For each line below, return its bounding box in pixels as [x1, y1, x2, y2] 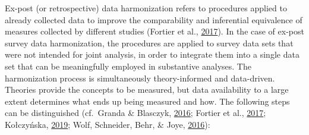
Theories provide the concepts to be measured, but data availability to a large [5, 83, 289, 96]
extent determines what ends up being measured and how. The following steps [5, 95, 290, 107]
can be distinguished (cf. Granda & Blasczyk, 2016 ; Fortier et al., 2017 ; [5, 106, 266, 119]
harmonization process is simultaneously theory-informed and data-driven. [5, 71, 275, 84]
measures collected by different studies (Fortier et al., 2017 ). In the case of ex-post [5, 25, 304, 37]
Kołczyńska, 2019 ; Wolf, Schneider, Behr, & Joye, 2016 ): [5, 118, 210, 130]
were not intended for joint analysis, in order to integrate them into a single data [5, 48, 299, 61]
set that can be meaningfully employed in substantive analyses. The [5, 59, 251, 72]
